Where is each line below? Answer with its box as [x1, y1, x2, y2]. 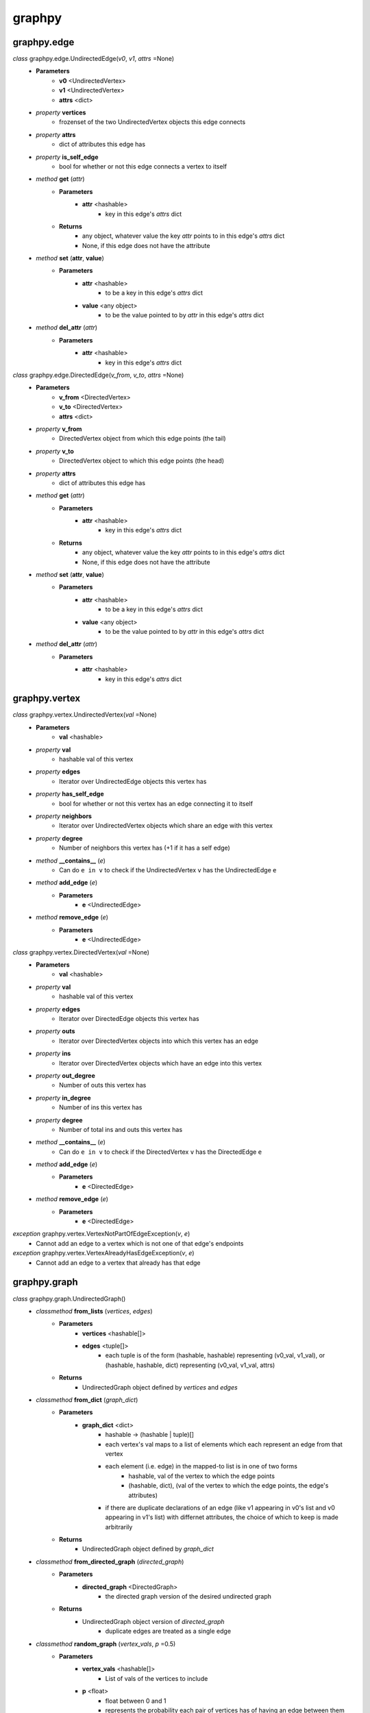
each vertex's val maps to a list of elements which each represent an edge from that [105, 1440, 343, 1449]
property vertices [36, 108, 86, 116]
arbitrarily [105, 1523, 133, 1531]
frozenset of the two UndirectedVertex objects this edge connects [59, 118, 246, 126]
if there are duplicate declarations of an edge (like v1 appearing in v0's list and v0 [105, 1503, 335, 1512]
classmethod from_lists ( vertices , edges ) [36, 1307, 153, 1315]
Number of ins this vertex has [59, 1103, 143, 1111]
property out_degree [36, 1071, 95, 1079]
